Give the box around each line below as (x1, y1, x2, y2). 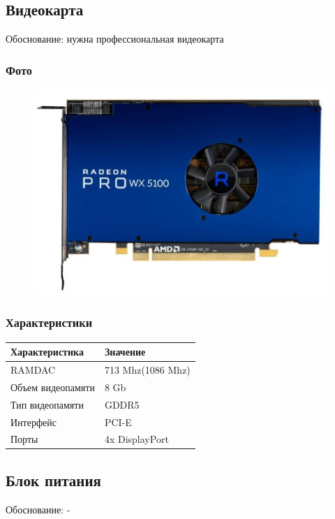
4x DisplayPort (104, 432, 169, 446)
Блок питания (6, 469, 101, 490)
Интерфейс (10, 414, 57, 429)
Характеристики (6, 314, 93, 331)
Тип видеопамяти (10, 397, 84, 411)
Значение (104, 344, 146, 359)
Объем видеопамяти (10, 379, 95, 394)
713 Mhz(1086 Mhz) (104, 362, 191, 377)
